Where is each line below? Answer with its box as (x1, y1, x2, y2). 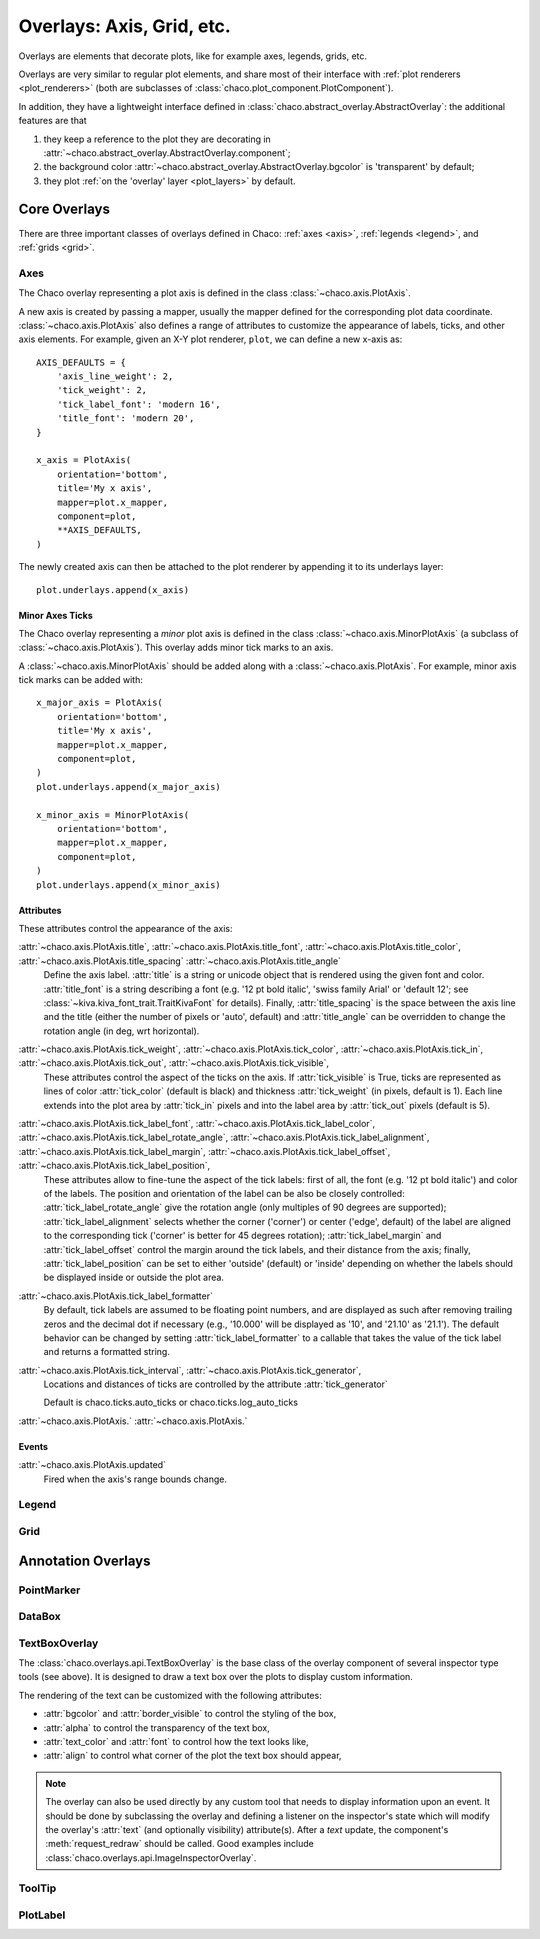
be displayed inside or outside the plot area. (43, 1271, 225, 1284)
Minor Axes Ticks (18, 609, 94, 621)
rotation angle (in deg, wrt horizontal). (43, 1025, 200, 1037)
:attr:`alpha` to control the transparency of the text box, (43, 1721, 270, 1734)
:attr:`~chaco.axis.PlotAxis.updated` (18, 1459, 167, 1471)
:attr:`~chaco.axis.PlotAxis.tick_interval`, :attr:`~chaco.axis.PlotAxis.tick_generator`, (18, 1364, 362, 1376)
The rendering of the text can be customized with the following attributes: (18, 1689, 322, 1701)
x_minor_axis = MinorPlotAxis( (36, 809, 190, 820)
